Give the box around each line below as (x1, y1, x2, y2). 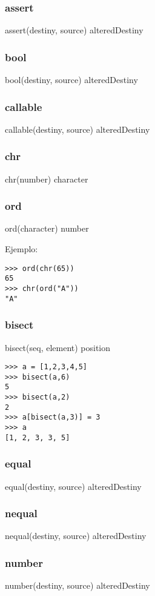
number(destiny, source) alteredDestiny (5, 579, 150, 592)
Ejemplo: (5, 243, 38, 255)
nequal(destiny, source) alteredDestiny (5, 529, 147, 542)
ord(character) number (5, 222, 89, 235)
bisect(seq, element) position (5, 341, 111, 353)
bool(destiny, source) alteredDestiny (5, 73, 138, 86)
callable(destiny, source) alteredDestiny (5, 122, 150, 135)
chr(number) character (5, 172, 88, 185)
